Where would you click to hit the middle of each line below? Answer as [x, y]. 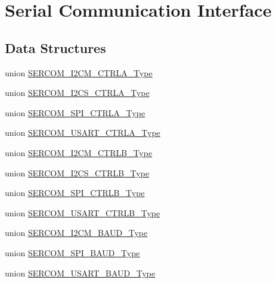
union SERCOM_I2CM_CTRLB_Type [79, 152]
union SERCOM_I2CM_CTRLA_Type [79, 72]
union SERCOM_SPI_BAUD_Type [72, 252]
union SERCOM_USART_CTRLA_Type [83, 133]
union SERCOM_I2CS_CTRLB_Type [77, 172]
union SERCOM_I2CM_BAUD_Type [76, 233]
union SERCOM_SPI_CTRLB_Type [75, 193]
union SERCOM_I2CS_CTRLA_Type [77, 93]
